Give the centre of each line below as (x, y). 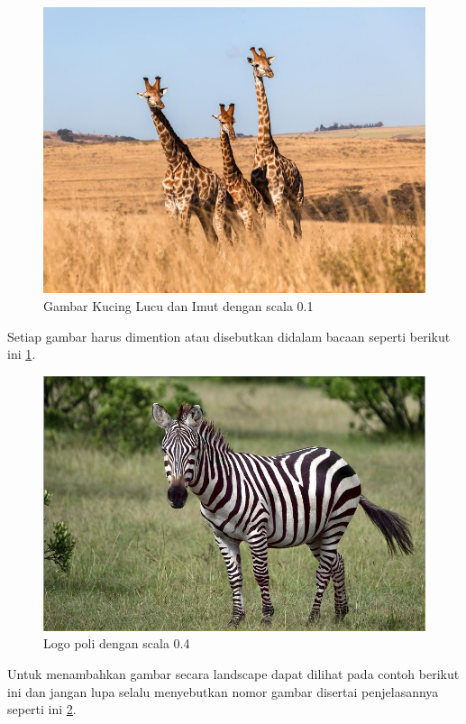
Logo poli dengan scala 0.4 (117, 643)
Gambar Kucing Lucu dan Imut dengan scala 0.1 (178, 306)
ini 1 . (22, 354)
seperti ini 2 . (42, 709)
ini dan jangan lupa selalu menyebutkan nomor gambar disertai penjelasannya (223, 691)
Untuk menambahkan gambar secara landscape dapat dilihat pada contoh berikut (233, 673)
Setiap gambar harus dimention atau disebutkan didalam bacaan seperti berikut (229, 336)
